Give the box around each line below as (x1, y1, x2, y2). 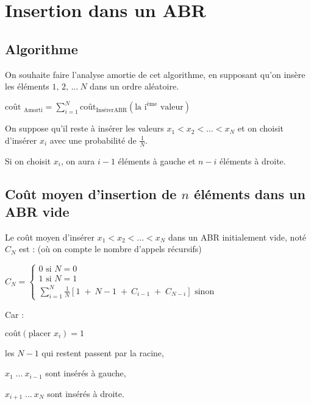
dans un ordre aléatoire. (90, 80, 179, 93)
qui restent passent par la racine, (41, 346, 164, 359)
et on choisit (237, 122, 284, 135)
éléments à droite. (220, 154, 286, 167)
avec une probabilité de (49, 133, 137, 146)
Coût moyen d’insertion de (5, 184, 177, 203)
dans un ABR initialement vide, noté (168, 230, 307, 243)
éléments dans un (194, 184, 306, 203)
